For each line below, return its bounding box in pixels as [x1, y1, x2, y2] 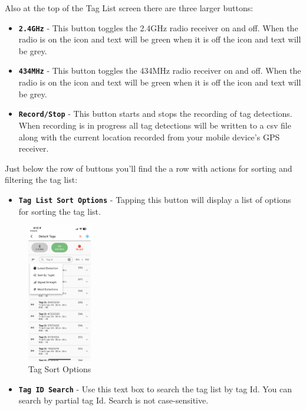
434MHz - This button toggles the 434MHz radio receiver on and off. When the [18, 64, 301, 77]
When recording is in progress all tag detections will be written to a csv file [18, 119, 291, 131]
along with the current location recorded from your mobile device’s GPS [18, 130, 280, 143]
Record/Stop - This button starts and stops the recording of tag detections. [18, 107, 292, 120]
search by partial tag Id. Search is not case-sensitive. [18, 394, 209, 406]
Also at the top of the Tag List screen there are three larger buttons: [5, 2, 254, 14]
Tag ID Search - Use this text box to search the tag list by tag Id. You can [18, 382, 292, 395]
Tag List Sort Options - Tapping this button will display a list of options [18, 193, 291, 205]
